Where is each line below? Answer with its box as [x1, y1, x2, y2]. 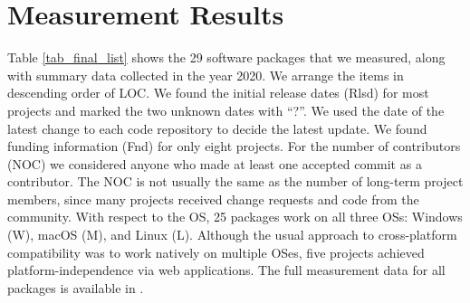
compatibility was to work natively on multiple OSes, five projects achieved [7, 242, 425, 261]
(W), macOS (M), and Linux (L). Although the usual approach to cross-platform [7, 225, 457, 244]
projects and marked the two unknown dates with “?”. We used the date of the [7, 100, 445, 119]
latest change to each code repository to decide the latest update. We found [7, 118, 427, 137]
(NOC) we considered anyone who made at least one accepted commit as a [7, 154, 422, 173]
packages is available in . [7, 278, 144, 297]
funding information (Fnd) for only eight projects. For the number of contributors [7, 137, 461, 156]
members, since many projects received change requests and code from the [7, 189, 419, 208]
